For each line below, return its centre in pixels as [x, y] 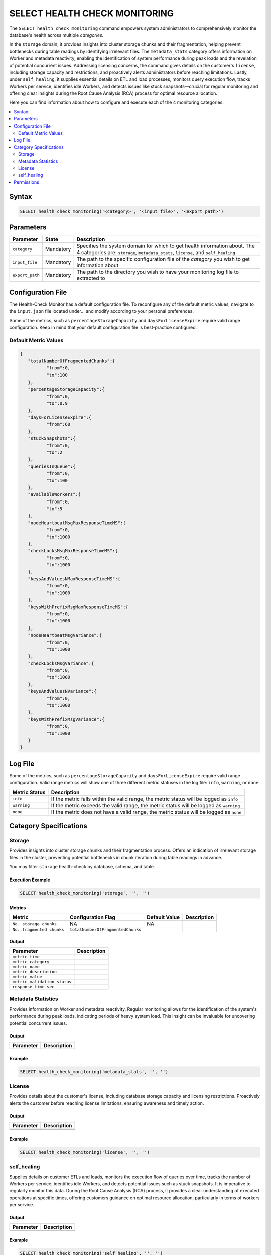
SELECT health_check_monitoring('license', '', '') [85, 1152]
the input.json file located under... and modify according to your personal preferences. [102, 311]
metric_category [31, 962]
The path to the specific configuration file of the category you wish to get [163, 259]
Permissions [27, 182]
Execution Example [30, 880]
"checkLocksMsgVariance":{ [61, 663]
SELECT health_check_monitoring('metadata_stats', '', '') [94, 1072]
